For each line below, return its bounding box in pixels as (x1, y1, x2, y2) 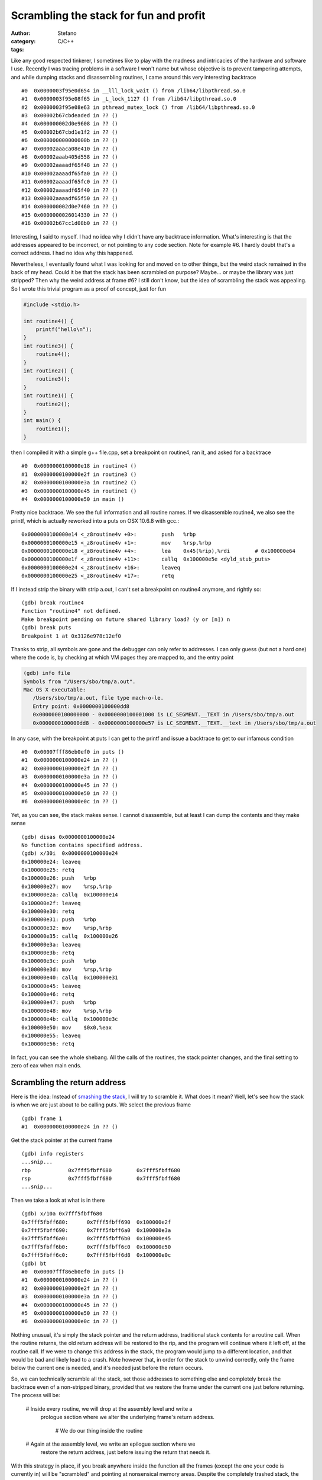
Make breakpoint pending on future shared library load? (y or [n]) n (21, 616, 230, 623)
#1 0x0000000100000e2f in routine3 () (21, 471, 137, 478)
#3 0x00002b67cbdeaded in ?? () (21, 112, 118, 119)
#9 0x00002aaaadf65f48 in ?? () (21, 162, 118, 169)
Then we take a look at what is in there (11, 1196, 105, 1204)
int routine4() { (23, 317, 74, 324)
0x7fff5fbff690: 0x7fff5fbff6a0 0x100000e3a (21, 1227, 171, 1234)
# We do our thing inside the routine (55, 1427, 143, 1434)
